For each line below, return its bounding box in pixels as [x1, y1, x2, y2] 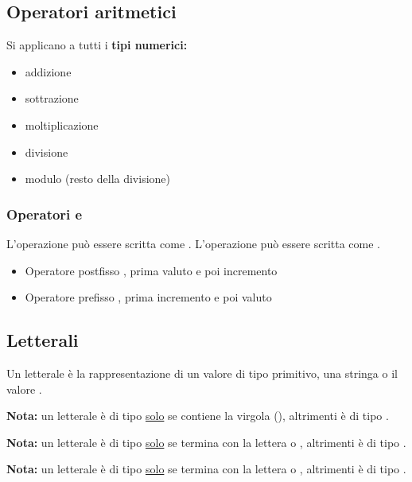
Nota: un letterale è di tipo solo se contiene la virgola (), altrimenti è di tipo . [6, 407, 389, 424]
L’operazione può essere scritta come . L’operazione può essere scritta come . [6, 235, 380, 251]
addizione [25, 63, 72, 80]
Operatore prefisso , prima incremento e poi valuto [25, 289, 272, 305]
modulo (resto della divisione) [25, 170, 171, 187]
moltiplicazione [25, 116, 99, 133]
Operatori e [6, 204, 83, 224]
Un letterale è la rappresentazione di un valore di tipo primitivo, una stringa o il [6, 364, 398, 381]
